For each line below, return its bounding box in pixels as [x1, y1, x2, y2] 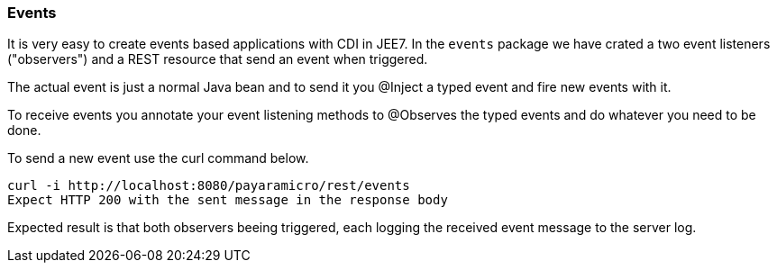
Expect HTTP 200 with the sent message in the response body [7, 193, 448, 208]
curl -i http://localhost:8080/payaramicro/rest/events [7, 178, 410, 193]
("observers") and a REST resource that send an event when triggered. [7, 51, 428, 67]
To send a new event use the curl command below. [7, 150, 309, 166]
